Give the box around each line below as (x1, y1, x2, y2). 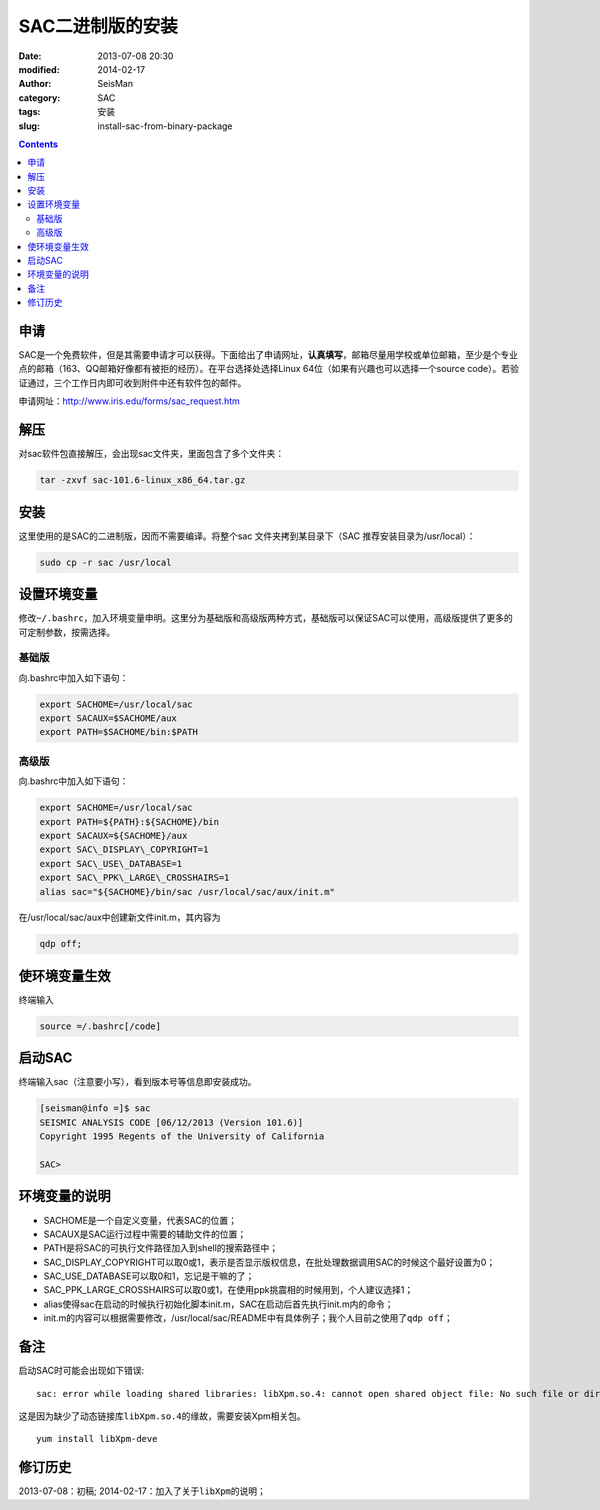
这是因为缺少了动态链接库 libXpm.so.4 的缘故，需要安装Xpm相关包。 (18, 1410, 307, 1422)
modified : (18, 63, 60, 75)
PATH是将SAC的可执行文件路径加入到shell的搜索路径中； (43, 1242, 279, 1254)
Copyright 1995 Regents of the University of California (39, 1131, 325, 1142)
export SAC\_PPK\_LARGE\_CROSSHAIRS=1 (39, 872, 230, 884)
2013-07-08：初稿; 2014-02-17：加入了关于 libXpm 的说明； (18, 1485, 267, 1497)
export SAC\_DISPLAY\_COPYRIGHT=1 (39, 844, 209, 855)
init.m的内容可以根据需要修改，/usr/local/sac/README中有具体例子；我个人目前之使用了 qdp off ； (43, 1312, 454, 1324)
